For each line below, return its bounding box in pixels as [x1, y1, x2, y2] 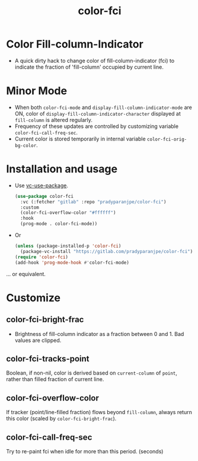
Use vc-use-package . [14, 182, 68, 189]
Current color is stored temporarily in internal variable [14, 135, 146, 142]
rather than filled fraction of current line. [6, 376, 104, 383]
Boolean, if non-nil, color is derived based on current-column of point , [6, 369, 178, 377]
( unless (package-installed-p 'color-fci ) [14, 243, 122, 249]
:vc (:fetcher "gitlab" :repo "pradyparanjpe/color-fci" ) [20, 199, 167, 205]
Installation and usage [6, 162, 117, 176]
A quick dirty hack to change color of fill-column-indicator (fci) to [14, 57, 175, 64]
